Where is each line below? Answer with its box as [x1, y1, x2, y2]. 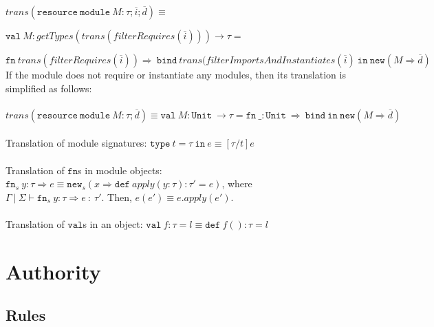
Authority [6, 257, 101, 285]
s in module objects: [78, 162, 162, 177]
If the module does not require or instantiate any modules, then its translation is [6, 67, 346, 81]
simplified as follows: [6, 81, 92, 95]
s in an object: [83, 216, 143, 231]
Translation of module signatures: [6, 136, 147, 150]
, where [221, 176, 252, 191]
